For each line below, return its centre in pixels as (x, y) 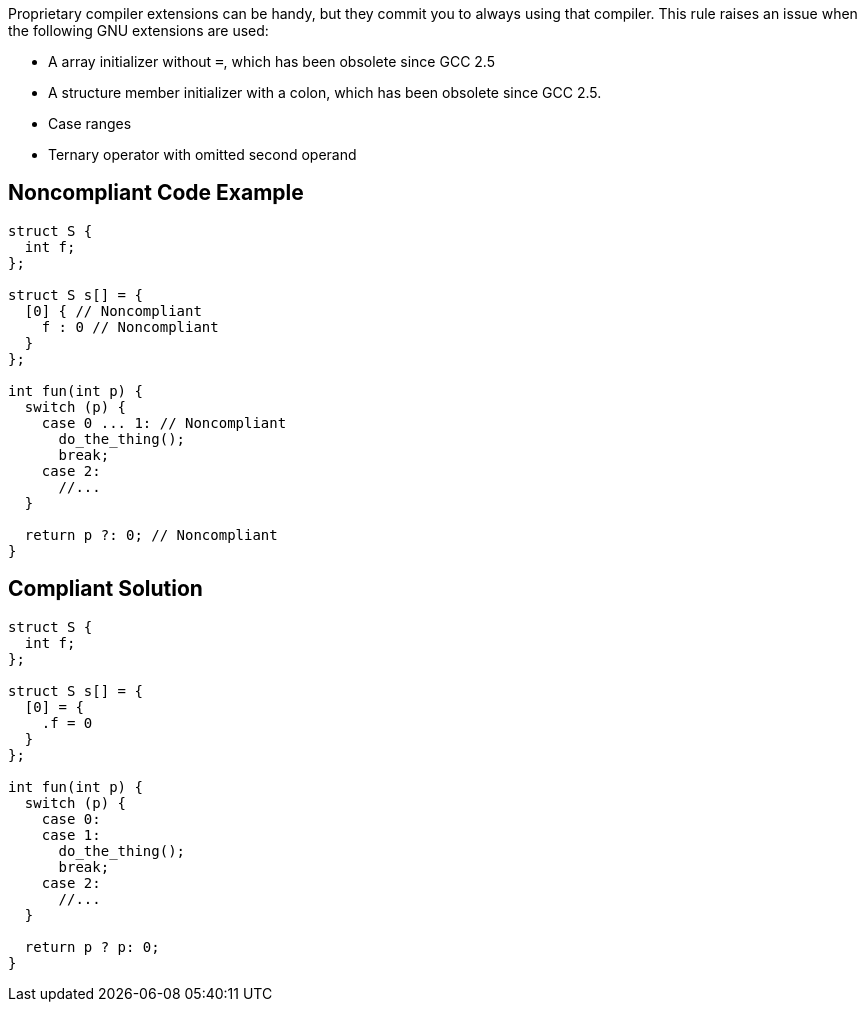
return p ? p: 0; (92, 946)
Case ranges (90, 123)
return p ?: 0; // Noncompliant (151, 534)
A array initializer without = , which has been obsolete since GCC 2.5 (271, 61)
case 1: (71, 834)
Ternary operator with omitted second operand (202, 154)
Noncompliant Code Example (156, 193)
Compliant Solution (105, 589)
